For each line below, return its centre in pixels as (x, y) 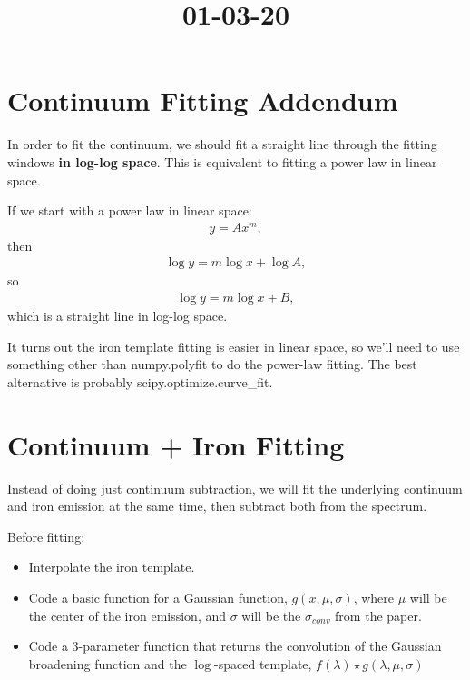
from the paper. (378, 615)
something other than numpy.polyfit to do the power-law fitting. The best (212, 364)
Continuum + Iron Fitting (176, 444)
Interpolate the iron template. (112, 567)
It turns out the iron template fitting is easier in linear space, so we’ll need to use (234, 346)
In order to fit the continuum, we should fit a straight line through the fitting (222, 144)
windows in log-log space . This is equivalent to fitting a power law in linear (222, 161)
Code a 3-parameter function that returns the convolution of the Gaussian (235, 646)
